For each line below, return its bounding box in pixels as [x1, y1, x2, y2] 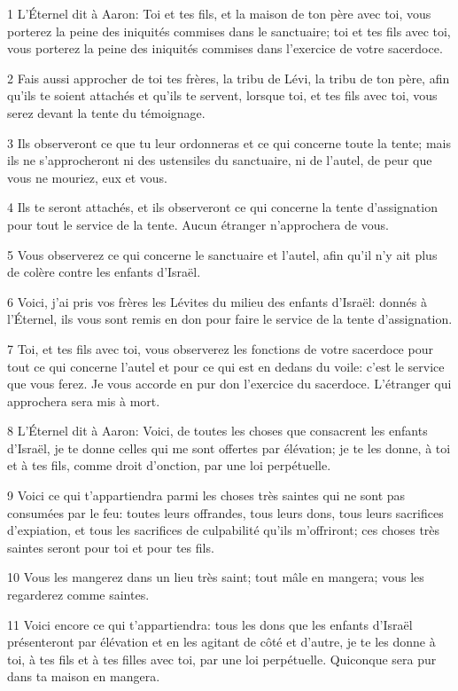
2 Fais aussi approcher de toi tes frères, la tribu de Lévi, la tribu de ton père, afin [7, 68, 450, 87]
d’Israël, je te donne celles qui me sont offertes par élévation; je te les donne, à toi [7, 438, 451, 457]
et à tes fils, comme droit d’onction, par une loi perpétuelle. [7, 456, 331, 475]
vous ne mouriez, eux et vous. [7, 168, 168, 186]
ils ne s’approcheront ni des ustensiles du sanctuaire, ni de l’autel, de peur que [7, 151, 432, 169]
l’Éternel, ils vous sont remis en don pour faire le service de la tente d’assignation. [7, 310, 453, 328]
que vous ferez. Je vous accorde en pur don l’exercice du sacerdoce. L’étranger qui [7, 374, 452, 393]
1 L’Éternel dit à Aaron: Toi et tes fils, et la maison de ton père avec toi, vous [7, 4, 431, 22]
